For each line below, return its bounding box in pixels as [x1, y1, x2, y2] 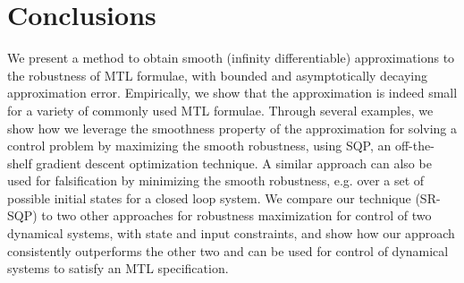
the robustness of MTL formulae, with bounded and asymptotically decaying [7, 65, 428, 84]
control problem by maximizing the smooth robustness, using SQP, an [7, 136, 392, 155]
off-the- [394, 136, 434, 155]
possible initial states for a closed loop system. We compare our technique [7, 188, 411, 207]
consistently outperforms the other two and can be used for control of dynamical [7, 241, 449, 260]
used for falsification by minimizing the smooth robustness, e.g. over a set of [7, 171, 425, 190]
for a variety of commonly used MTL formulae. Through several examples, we [7, 100, 434, 119]
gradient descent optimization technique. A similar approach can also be [36, 153, 432, 172]
